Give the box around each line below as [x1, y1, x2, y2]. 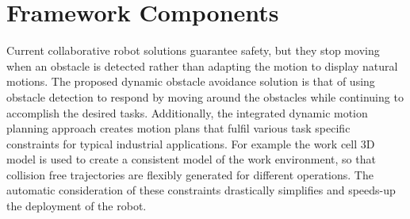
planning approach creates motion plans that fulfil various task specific [6, 120, 351, 136]
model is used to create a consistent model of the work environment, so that [6, 151, 376, 167]
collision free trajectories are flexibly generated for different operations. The [6, 166, 374, 182]
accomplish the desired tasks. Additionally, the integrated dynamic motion [6, 104, 368, 121]
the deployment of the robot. [6, 198, 147, 214]
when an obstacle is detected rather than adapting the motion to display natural [6, 57, 398, 74]
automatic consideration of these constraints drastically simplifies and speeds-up [6, 182, 396, 198]
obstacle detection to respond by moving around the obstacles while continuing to [6, 88, 404, 105]
